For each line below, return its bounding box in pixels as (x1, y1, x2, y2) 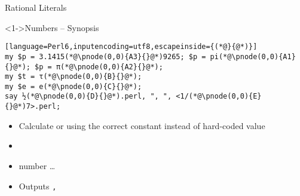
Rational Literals (5, 1, 67, 13)
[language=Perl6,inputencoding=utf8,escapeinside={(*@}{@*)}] (5, 42, 258, 51)
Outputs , (19, 179, 57, 192)
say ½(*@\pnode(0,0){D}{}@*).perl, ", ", (5, 92, 172, 101)
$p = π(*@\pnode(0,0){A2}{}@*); (35, 62, 163, 71)
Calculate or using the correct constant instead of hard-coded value (19, 119, 265, 131)
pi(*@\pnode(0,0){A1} (210, 52, 296, 61)
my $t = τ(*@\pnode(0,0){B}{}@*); (5, 72, 142, 81)
